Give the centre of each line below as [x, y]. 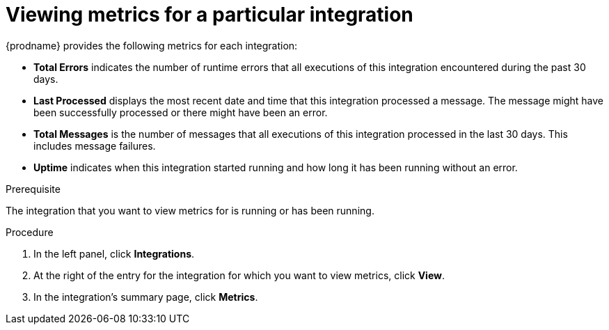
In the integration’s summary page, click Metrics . [146, 297]
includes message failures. [95, 146]
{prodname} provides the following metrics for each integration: [152, 45]
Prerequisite [33, 189]
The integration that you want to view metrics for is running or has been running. [190, 210]
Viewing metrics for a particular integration [209, 15]
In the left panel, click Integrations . [114, 253]
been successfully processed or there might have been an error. [181, 112]
